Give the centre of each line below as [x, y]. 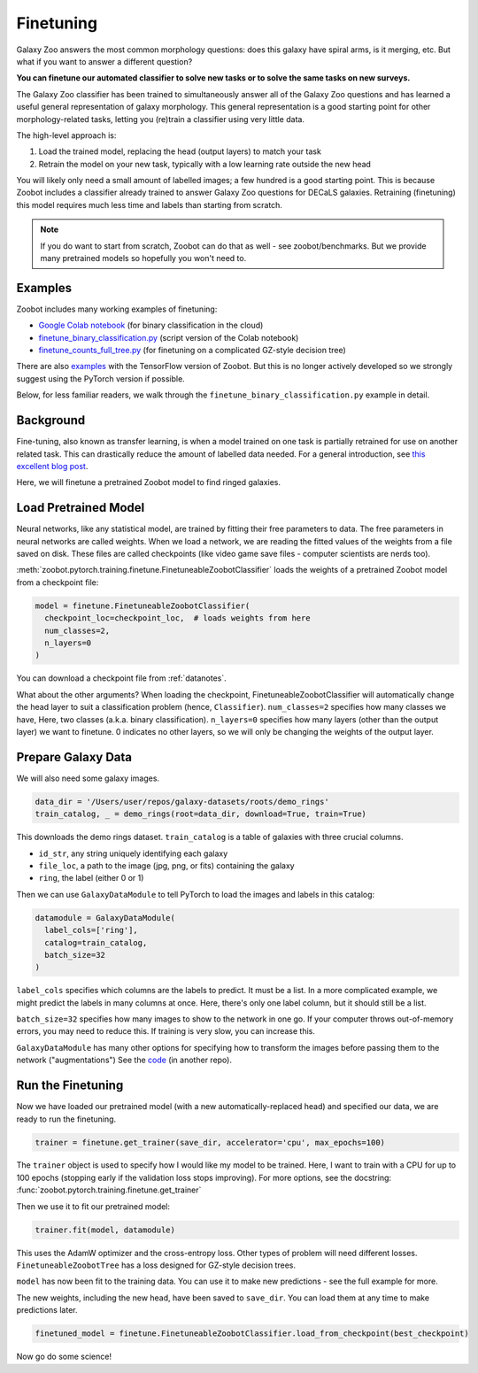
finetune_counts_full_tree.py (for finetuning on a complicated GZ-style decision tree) [193, 351]
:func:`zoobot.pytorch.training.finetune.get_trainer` [109, 1190]
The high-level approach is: [66, 135]
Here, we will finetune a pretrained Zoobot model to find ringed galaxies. [149, 482]
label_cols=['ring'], [92, 930]
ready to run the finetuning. [66, 1119]
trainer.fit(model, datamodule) [105, 1230]
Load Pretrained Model [81, 508]
